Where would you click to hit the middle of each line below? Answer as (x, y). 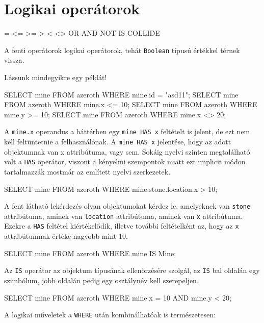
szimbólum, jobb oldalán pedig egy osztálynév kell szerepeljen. (101, 280)
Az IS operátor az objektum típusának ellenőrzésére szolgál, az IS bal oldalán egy (132, 270)
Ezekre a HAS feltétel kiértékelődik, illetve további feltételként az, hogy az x (122, 226)
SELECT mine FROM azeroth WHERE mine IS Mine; (90, 253)
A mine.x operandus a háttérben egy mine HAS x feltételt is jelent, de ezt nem (127, 131)
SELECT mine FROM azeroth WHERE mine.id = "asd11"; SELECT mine (121, 94)
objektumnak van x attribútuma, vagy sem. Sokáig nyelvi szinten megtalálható (127, 151)
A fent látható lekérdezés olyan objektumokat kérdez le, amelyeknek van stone (127, 206)
